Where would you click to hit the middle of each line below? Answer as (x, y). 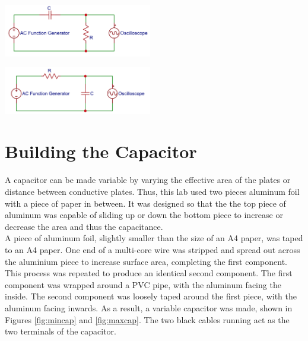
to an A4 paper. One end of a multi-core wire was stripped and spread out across (153, 249)
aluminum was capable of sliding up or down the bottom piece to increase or (144, 215)
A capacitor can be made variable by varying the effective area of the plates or (148, 180)
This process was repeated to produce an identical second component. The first (149, 273)
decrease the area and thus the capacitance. (84, 226)
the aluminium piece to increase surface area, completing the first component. (146, 261)
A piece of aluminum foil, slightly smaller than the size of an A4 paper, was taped (154, 238)
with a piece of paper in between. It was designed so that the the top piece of (145, 203)
